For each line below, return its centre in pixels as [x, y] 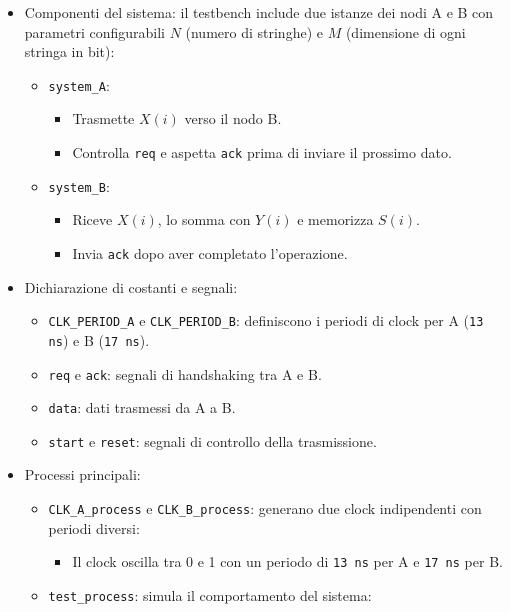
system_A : [79, 84]
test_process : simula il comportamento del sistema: [210, 594]
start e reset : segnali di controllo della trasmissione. [212, 440]
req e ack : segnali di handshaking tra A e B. [185, 373]
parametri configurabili [94, 31]
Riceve [92, 219]
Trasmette [103, 118]
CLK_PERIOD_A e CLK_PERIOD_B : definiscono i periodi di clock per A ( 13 [266, 320]
